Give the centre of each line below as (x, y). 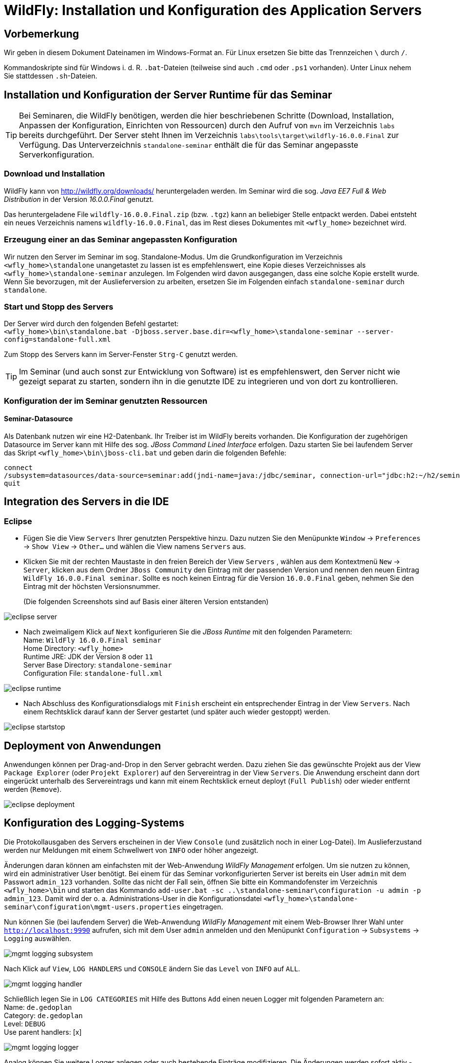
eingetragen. (203, 906)
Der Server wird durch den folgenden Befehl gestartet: (91, 324)
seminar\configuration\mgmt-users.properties (92, 907)
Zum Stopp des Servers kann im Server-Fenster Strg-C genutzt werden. (121, 354)
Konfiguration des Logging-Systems (94, 823)
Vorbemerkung (42, 34)
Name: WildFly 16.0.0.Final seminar (92, 640)
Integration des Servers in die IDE (86, 502)
